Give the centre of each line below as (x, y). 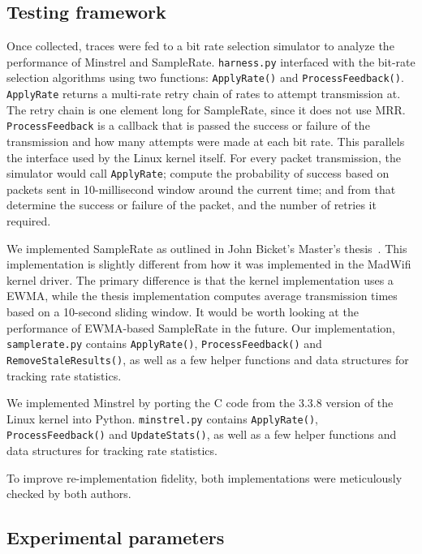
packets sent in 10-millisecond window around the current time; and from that (201, 189)
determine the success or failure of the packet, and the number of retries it (192, 205)
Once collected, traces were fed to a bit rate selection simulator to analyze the (200, 46)
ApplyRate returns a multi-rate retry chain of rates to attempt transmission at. (204, 94)
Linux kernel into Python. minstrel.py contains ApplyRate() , (162, 418)
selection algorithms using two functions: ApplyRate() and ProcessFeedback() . (205, 77)
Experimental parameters (116, 537)
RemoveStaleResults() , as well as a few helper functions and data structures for (208, 359)
